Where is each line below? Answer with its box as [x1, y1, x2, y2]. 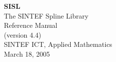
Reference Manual [4, 20, 58, 30]
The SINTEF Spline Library [4, 10, 89, 21]
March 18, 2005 [4, 48, 50, 59]
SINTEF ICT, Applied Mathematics [4, 39, 113, 49]
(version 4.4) [4, 29, 41, 40]
